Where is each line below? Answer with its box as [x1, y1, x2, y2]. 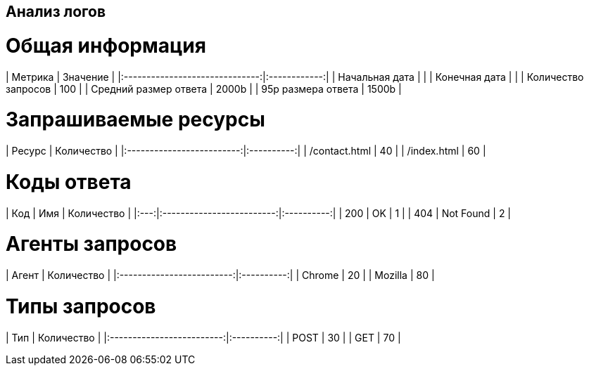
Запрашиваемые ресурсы [6, 108, 265, 132]
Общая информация [6, 33, 206, 58]
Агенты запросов [6, 232, 177, 256]
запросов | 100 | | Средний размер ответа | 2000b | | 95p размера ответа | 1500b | [6, 82, 402, 95]
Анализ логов [6, 3, 106, 20]
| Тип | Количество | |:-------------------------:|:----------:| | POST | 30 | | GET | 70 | [6, 331, 401, 344]
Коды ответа [6, 169, 132, 194]
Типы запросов [6, 294, 156, 318]
